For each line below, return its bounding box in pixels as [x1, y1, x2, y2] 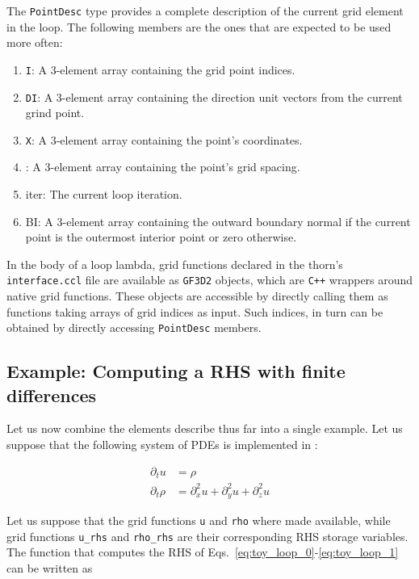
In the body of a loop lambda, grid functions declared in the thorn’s [6, 255, 343, 272]
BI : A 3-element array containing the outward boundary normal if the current [25, 212, 411, 229]
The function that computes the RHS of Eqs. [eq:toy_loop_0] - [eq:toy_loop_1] [6, 543, 399, 560]
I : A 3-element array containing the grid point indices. [25, 61, 295, 78]
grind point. [25, 104, 85, 121]
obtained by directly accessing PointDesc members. [6, 319, 262, 336]
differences [6, 382, 97, 407]
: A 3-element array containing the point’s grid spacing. [25, 158, 300, 175]
